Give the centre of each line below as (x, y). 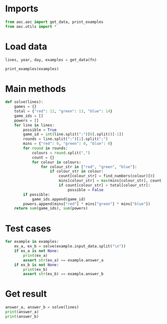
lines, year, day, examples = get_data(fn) (51, 60)
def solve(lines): (24, 102)
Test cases (28, 228)
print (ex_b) (36, 269)
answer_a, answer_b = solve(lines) (42, 307)
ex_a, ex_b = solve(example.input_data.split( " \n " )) (70, 246)
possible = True (40, 130)
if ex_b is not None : (36, 265)
